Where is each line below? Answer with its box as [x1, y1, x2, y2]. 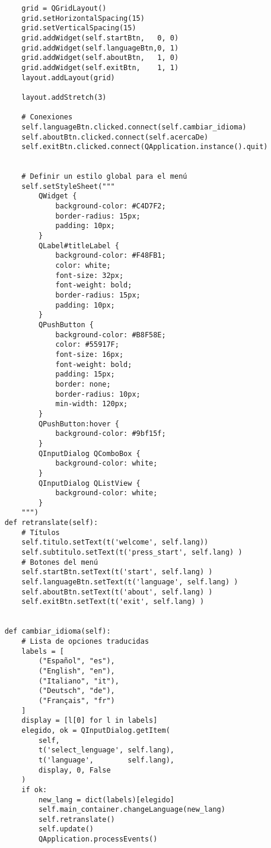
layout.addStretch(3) [21, 93, 107, 102]
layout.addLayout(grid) [21, 73, 115, 82]
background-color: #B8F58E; [55, 330, 166, 339]
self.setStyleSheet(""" [21, 182, 115, 191]
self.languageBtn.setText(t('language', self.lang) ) [21, 578, 238, 587]
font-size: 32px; [55, 271, 124, 280]
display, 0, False [38, 765, 111, 774]
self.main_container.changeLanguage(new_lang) [38, 805, 225, 814]
